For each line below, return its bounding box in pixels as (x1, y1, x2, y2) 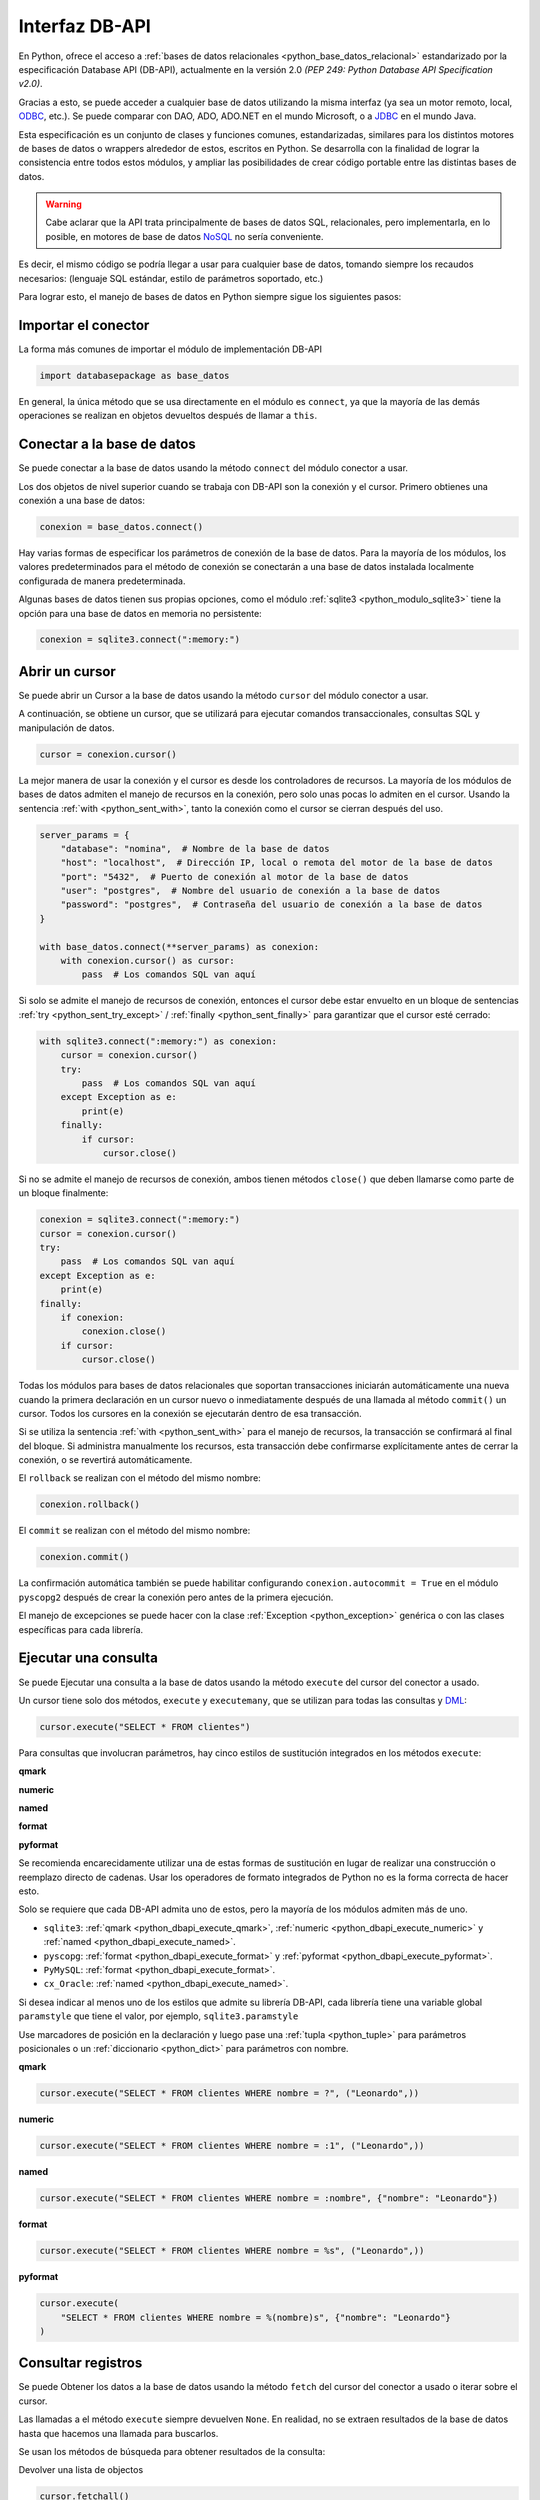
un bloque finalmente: (18, 1187, 109, 1199)
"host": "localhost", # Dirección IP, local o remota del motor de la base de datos (60, 857, 494, 869)
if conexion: (60, 1311, 125, 1323)
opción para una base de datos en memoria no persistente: (18, 607, 262, 619)
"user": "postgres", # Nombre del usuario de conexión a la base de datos (60, 885, 441, 897)
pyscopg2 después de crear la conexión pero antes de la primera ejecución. (18, 1591, 334, 1603)
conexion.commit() (39, 1551, 130, 1563)
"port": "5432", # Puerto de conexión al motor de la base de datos (60, 871, 409, 882)
